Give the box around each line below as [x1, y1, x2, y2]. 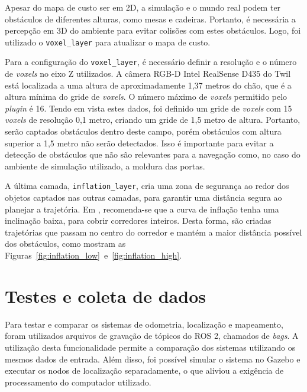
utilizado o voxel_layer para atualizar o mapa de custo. [5, 35, 211, 48]
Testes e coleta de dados [5, 283, 206, 308]
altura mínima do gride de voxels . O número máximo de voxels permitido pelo [5, 90, 287, 103]
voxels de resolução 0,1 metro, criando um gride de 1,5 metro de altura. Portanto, [5, 113, 300, 126]
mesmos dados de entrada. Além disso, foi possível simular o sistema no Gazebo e [5, 352, 300, 365]
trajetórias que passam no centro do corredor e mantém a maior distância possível [5, 226, 302, 238]
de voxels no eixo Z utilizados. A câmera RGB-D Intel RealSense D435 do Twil [5, 67, 291, 80]
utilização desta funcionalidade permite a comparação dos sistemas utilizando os [5, 341, 296, 353]
